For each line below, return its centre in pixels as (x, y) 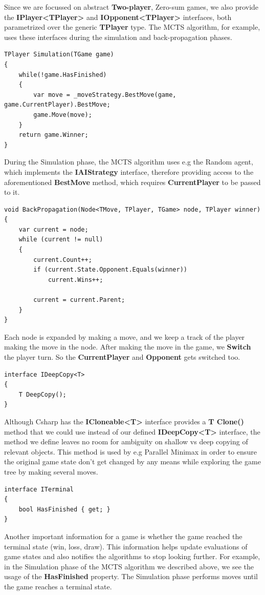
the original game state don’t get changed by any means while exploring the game (132, 461)
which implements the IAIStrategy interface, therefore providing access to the (129, 171)
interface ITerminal (39, 489)
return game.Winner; (53, 135)
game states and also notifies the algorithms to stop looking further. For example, (132, 556)
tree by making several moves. (51, 471)
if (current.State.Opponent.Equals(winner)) (110, 270)
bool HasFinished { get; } (64, 509)
